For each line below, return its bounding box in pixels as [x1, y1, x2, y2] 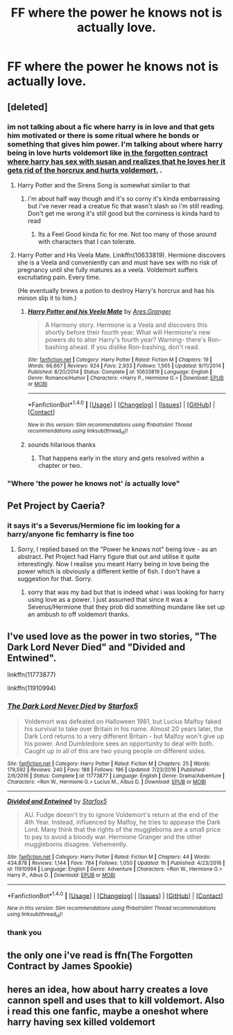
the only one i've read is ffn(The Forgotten [7, 949, 193, 961]
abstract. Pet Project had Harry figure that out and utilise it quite [17, 553, 200, 561]
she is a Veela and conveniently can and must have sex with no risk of [17, 258, 218, 267]
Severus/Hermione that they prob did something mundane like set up [27, 603, 225, 612]
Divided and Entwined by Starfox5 [7, 797, 107, 805]
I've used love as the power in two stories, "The [7, 630, 217, 642]
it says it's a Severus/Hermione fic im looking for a [7, 521, 180, 530]
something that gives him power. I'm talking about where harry [7, 139, 223, 149]
